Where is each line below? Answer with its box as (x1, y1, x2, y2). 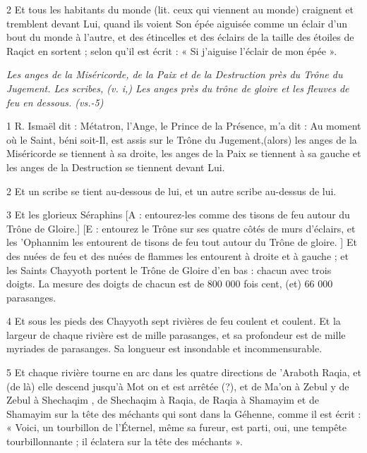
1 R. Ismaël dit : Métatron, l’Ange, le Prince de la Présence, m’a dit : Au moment (6, 118, 361, 133)
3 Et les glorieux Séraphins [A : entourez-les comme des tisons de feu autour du (6, 207, 350, 222)
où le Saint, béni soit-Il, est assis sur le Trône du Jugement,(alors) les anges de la (6, 132, 357, 147)
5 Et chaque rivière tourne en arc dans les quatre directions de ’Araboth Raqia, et (6, 365, 361, 380)
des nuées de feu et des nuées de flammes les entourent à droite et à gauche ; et (6, 248, 349, 263)
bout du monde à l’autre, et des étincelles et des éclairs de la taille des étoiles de (6, 30, 354, 44)
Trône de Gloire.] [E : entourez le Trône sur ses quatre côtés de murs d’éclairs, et (6, 221, 356, 235)
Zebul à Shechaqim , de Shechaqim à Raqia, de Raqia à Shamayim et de (6, 392, 319, 407)
